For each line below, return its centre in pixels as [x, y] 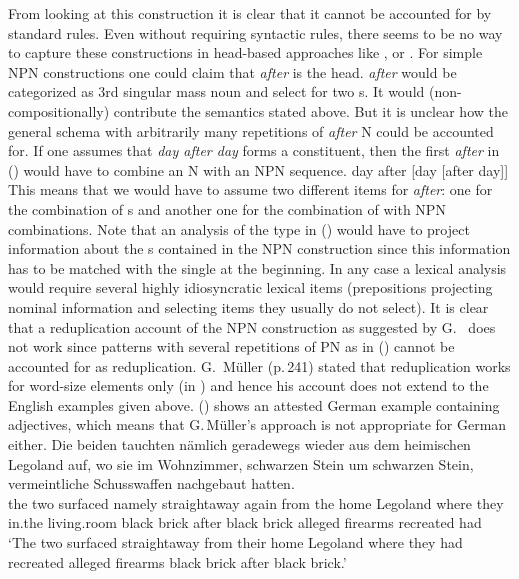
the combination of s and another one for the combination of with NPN [227, 208]
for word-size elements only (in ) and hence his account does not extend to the [248, 385]
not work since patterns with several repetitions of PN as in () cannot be [231, 346]
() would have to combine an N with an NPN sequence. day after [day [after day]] [258, 169]
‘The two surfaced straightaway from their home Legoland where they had [235, 542]
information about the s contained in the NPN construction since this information [259, 248]
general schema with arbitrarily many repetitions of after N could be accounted [251, 130]
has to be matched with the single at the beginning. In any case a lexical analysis [257, 267]
